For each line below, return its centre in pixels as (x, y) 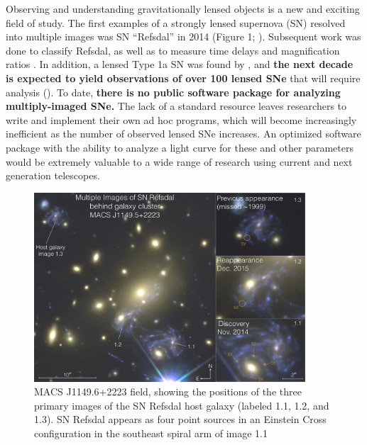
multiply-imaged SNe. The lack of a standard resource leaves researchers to (176, 106)
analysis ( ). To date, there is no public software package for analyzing (173, 92)
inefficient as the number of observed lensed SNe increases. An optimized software (183, 134)
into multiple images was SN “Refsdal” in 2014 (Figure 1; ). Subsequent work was (183, 36)
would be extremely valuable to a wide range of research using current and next (179, 161)
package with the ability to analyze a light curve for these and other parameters (180, 147)
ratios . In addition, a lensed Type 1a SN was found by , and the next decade (180, 64)
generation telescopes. (53, 175)
